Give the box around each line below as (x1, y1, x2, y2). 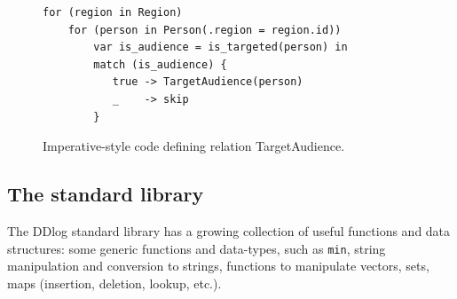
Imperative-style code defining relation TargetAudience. (43, 137, 345, 155)
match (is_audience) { (93, 58, 227, 71)
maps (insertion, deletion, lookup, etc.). (7, 273, 222, 292)
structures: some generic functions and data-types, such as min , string (7, 239, 386, 257)
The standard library (7, 180, 204, 208)
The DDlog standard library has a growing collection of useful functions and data (7, 221, 451, 240)
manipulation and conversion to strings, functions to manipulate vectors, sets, (7, 256, 429, 275)
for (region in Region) (43, 6, 183, 19)
